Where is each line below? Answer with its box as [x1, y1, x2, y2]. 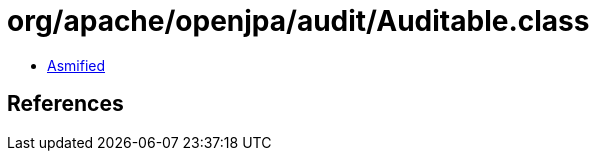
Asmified [47, 56, 106, 74]
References [7, 91, 124, 117]
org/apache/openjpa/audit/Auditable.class [7, 4, 590, 38]
